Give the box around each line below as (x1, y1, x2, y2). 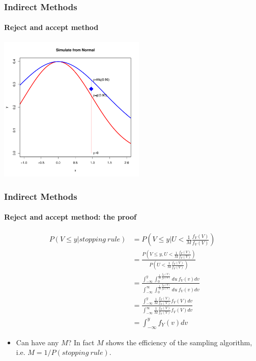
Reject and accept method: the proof (4, 212, 136, 222)
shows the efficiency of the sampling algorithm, (106, 337, 252, 347)
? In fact (68, 337, 95, 347)
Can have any (16, 337, 59, 347)
